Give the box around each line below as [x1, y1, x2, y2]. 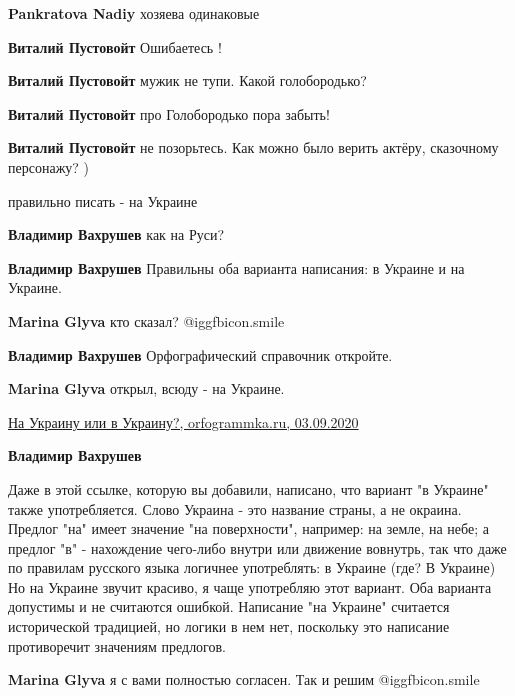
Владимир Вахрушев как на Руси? [8, 224, 225, 245]
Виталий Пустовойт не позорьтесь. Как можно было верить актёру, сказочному [8, 137, 499, 158]
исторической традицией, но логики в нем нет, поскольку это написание [8, 616, 450, 637]
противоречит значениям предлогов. [8, 635, 227, 656]
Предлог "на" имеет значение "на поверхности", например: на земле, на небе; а [8, 518, 489, 539]
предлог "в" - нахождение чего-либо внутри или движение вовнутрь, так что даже [8, 537, 507, 558]
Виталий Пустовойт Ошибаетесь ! [8, 36, 222, 57]
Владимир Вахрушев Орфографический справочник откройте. [8, 344, 393, 365]
